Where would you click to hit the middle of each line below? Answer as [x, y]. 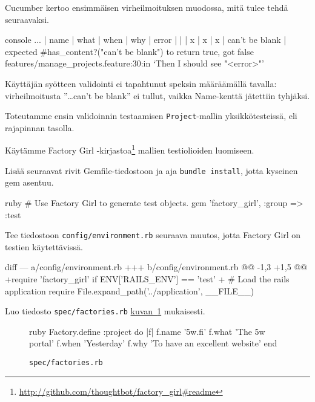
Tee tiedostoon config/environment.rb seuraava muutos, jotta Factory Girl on [153, 235]
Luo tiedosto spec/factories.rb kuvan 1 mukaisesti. [105, 311]
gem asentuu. [29, 182]
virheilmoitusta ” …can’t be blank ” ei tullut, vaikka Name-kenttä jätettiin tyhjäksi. [157, 95]
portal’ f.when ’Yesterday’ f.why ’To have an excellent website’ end [153, 343]
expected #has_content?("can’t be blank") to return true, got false [129, 51]
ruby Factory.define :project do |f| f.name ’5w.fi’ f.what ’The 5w [147, 331]
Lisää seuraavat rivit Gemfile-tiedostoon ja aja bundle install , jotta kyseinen [151, 170]
